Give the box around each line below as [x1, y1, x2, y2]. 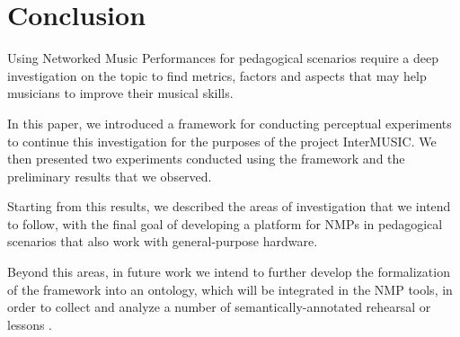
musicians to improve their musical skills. [7, 84, 234, 102]
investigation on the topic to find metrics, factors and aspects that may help [7, 66, 427, 84]
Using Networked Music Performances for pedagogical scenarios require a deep [7, 49, 438, 67]
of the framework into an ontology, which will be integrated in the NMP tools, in [7, 279, 453, 298]
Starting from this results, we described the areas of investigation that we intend [7, 197, 451, 216]
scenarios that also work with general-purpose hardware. [7, 232, 318, 251]
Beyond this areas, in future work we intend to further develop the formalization [7, 262, 450, 281]
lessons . [7, 315, 53, 333]
